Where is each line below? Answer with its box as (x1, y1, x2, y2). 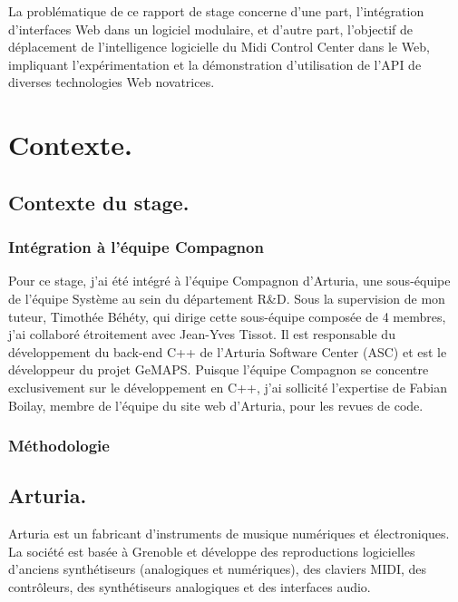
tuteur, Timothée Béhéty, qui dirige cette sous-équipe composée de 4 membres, (8, 306, 446, 325)
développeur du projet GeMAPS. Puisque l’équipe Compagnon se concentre (8, 360, 429, 379)
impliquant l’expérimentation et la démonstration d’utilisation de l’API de (8, 54, 422, 73)
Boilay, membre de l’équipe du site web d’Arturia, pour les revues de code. (8, 395, 424, 414)
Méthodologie (8, 434, 110, 457)
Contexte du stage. (8, 188, 190, 216)
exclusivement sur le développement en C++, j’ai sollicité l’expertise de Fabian (8, 377, 447, 396)
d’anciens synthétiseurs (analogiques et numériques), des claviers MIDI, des (8, 559, 427, 578)
